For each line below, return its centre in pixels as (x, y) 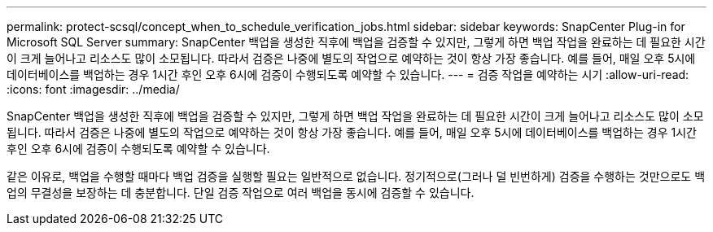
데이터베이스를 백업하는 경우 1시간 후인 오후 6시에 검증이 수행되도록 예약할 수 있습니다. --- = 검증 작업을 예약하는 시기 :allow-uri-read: (348, 74)
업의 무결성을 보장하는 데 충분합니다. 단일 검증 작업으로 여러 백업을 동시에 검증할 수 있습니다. (241, 193)
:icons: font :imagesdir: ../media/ (93, 89)
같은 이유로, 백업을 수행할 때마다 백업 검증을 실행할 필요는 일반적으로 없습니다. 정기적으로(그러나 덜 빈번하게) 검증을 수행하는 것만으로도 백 (356, 176)
